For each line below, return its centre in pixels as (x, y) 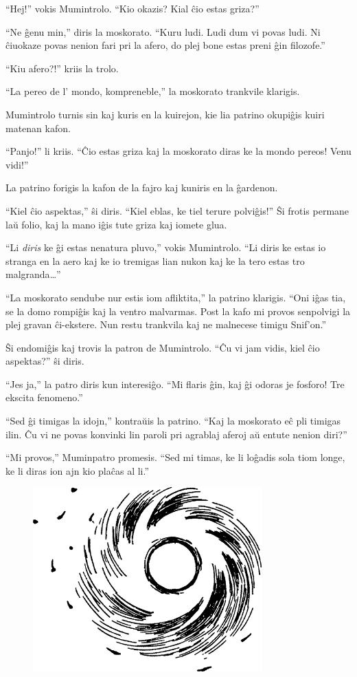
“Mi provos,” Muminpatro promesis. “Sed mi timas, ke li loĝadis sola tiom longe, (175, 457)
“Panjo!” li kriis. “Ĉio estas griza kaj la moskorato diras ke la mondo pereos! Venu (178, 151)
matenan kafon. (38, 128)
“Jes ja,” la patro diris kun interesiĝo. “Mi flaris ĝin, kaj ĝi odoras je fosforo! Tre (175, 384)
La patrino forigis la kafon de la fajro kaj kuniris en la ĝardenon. (142, 187)
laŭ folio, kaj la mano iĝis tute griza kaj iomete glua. (116, 224)
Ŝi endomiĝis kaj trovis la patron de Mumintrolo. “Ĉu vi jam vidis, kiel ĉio (163, 347)
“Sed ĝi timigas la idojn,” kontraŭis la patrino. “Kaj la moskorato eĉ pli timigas (173, 421)
